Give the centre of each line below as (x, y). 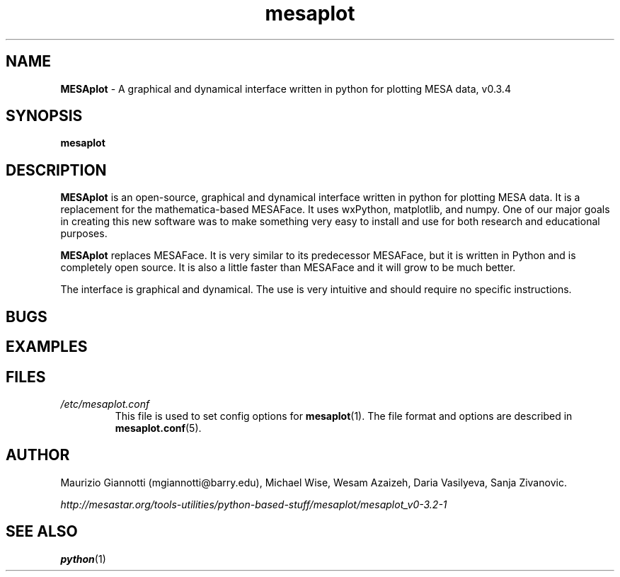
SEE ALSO (42, 532)
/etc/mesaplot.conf (105, 404)
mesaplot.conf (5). (158, 428)
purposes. (84, 234)
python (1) (83, 559)
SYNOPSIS (44, 116)
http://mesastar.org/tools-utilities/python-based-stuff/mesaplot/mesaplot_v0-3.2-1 (254, 504)
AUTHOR (38, 455)
